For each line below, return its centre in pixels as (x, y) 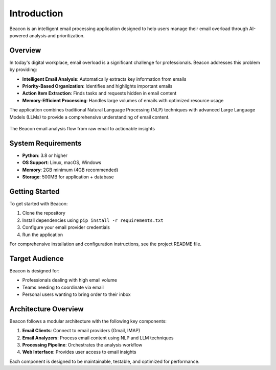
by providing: (23, 70)
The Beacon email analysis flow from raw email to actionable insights (82, 128)
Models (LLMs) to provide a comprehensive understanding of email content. (89, 117)
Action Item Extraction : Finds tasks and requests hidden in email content (99, 93)
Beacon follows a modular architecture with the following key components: (88, 321)
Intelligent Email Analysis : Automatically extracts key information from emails (104, 79)
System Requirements (45, 143)
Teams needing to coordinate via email (63, 287)
